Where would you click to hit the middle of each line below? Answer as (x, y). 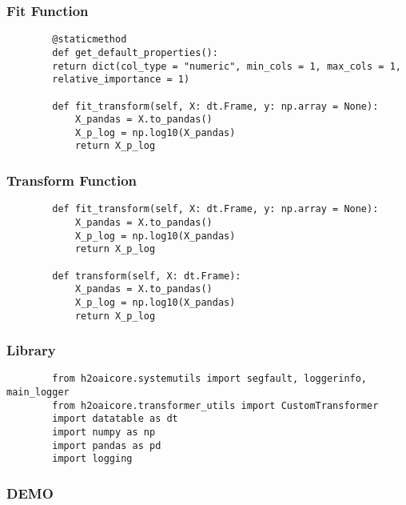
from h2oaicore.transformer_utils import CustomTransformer (215, 405)
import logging (92, 459)
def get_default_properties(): (135, 52)
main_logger (38, 393)
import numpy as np (104, 433)
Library (31, 350)
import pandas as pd (107, 445)
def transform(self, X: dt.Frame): (147, 276)
